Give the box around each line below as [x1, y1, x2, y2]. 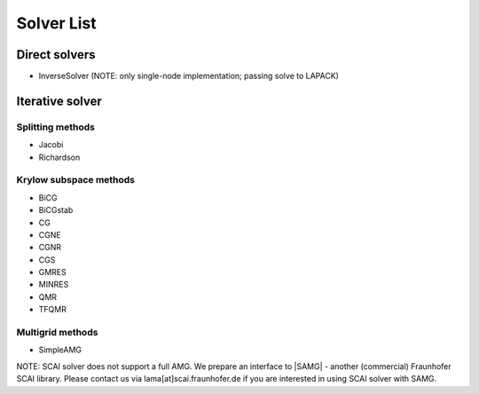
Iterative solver [16, 93, 102, 108]
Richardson [38, 152, 81, 162]
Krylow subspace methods [16, 174, 136, 186]
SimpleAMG [38, 344, 82, 355]
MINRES [38, 280, 69, 290]
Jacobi [38, 139, 64, 150]
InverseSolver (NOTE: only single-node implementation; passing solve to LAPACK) [38, 71, 339, 82]
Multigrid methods [16, 327, 98, 339]
